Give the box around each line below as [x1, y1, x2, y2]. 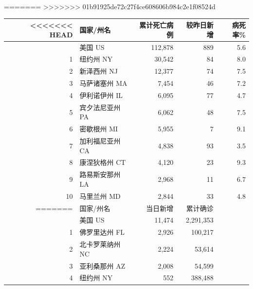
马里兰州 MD [79, 191, 121, 201]
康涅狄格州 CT [79, 157, 126, 167]
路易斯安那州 [79, 169, 121, 179]
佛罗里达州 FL [79, 227, 125, 237]
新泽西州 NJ [79, 66, 118, 76]
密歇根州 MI [79, 124, 118, 134]
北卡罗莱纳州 [79, 239, 121, 249]
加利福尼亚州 [79, 136, 121, 146]
